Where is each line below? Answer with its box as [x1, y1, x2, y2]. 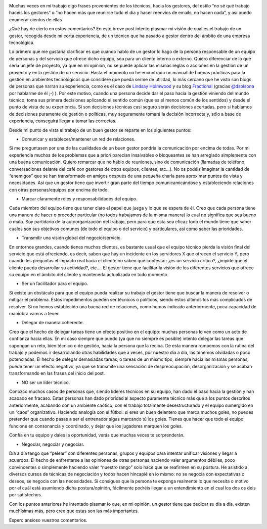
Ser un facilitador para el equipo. [21, 281, 89, 287]
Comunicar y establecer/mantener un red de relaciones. [21, 136, 135, 142]
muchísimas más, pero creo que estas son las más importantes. [9, 508, 139, 514]
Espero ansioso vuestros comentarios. [9, 517, 88, 523]
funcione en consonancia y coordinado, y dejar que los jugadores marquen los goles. [9, 423, 183, 429]
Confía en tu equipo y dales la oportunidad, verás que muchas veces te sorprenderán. [9, 432, 185, 438]
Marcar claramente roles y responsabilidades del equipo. [21, 196, 138, 202]
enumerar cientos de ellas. [9, 16, 64, 22]
